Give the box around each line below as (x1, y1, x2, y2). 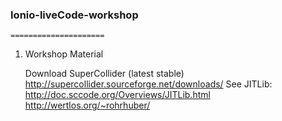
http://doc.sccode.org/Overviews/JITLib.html (24, 89, 211, 101)
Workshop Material (24, 48, 104, 60)
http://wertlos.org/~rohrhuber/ (24, 99, 151, 112)
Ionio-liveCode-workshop (10, 8, 139, 22)
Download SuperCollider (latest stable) (24, 68, 185, 80)
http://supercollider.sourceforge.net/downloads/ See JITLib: (24, 78, 273, 90)
